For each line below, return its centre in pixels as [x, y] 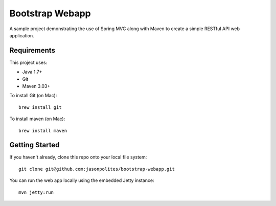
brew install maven [43, 131]
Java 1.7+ [32, 72]
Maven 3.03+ [36, 86]
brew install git [40, 107]
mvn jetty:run [36, 192]
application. [22, 35]
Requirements [32, 50]
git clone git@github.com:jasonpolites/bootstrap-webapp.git [97, 169]
